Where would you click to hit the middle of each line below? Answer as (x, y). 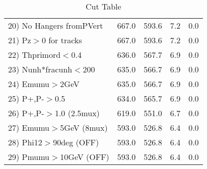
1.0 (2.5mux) (77, 113)
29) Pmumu (29, 157)
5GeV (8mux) (84, 128)
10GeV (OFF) (85, 157)
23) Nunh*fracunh (40, 69)
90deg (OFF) (76, 142)
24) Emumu (29, 84)
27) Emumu (29, 128)
